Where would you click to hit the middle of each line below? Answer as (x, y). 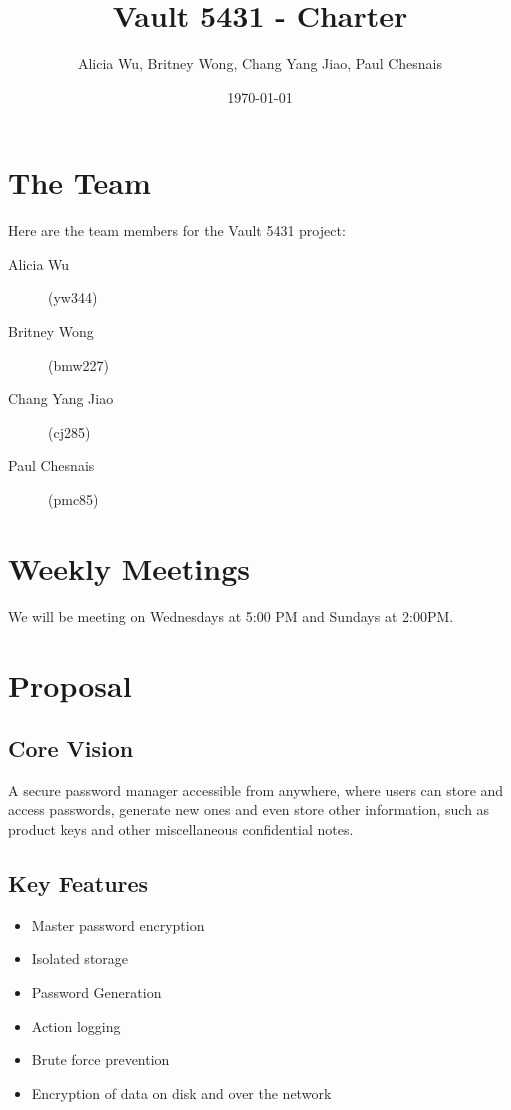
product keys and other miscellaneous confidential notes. (181, 829)
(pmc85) (73, 499)
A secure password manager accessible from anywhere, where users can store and (256, 789)
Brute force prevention (100, 1059)
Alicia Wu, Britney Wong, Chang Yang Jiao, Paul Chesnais (260, 63)
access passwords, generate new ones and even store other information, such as (249, 809)
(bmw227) (79, 364)
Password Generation (96, 992)
